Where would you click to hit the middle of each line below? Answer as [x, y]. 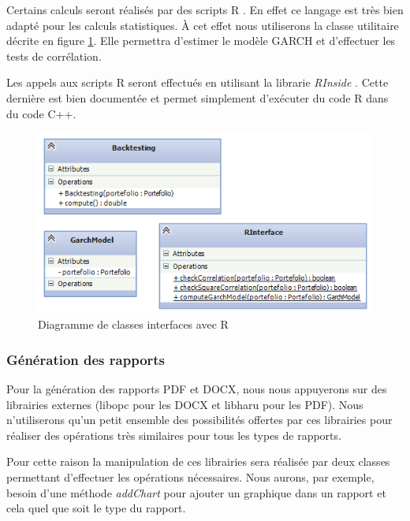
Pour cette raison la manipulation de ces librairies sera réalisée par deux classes [198, 461]
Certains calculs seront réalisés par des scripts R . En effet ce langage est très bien [205, 9]
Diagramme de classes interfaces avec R [133, 324]
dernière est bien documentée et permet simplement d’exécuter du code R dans [198, 97]
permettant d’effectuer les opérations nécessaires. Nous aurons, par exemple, [190, 476]
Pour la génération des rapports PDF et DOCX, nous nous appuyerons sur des [197, 388]
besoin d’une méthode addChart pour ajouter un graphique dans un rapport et [196, 492]
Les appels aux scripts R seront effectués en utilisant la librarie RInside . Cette [198, 82]
